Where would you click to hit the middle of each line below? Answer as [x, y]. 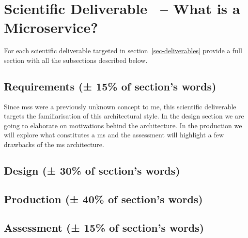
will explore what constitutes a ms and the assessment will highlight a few [114, 135]
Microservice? [51, 27]
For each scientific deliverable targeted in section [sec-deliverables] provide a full [123, 51]
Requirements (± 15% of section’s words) [110, 86]
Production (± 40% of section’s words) [103, 199]
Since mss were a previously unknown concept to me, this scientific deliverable [120, 106]
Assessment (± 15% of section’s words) [104, 227]
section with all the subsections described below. [76, 60]
